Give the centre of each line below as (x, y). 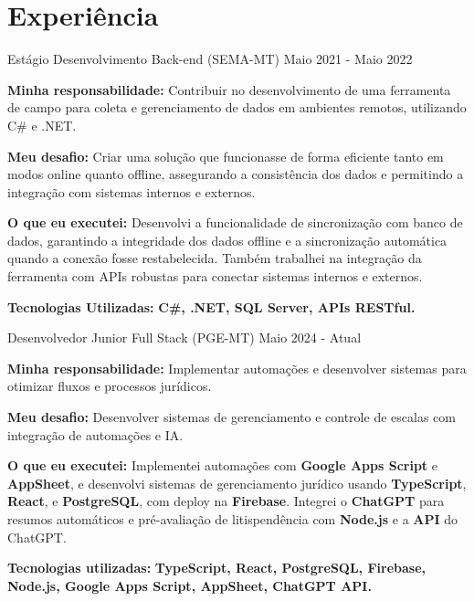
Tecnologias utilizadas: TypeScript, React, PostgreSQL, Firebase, (217, 568)
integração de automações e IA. (95, 434)
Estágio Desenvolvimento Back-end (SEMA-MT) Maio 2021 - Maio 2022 (210, 59)
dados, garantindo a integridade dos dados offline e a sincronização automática (227, 240)
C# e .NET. (42, 125)
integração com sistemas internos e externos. (132, 191)
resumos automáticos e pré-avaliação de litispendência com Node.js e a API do (233, 519)
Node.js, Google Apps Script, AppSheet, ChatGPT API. (190, 585)
